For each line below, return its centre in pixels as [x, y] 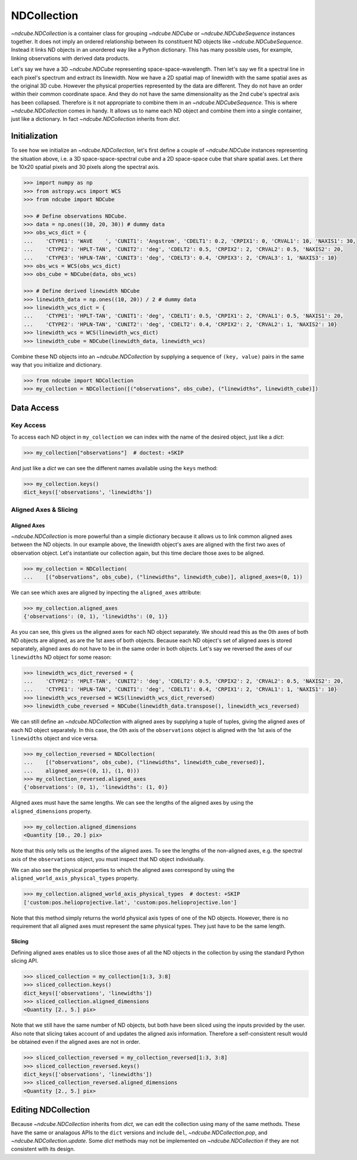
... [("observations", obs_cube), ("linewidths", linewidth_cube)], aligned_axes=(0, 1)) [163, 577]
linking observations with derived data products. [70, 58]
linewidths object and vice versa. [54, 738]
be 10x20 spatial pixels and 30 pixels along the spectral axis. [85, 167]
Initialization [35, 136]
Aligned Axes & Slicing [44, 509]
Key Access [29, 425]
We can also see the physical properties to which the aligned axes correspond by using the [123, 870]
